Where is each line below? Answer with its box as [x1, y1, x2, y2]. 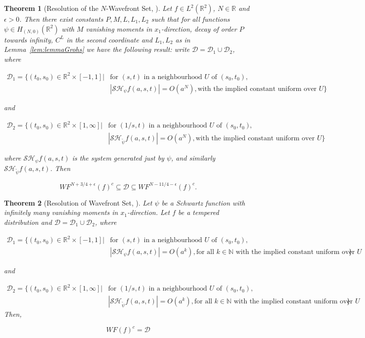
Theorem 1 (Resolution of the [4, 3, 99, 13]
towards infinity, [4, 34, 53, 44]
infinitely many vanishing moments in [4, 207, 118, 217]
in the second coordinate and [66, 34, 152, 44]
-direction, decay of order [161, 23, 237, 34]
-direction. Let [127, 207, 170, 217]
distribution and [4, 216, 52, 227]
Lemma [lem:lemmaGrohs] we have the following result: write [4, 44, 190, 54]
